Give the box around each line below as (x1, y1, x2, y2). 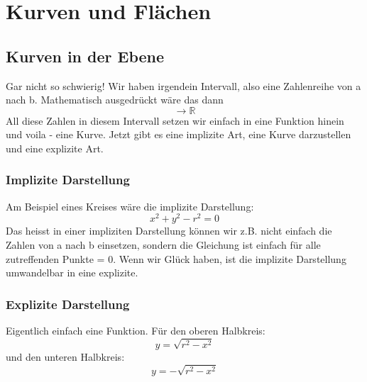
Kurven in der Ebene (6, 45, 165, 67)
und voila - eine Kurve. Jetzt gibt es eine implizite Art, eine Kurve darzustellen (6, 127, 351, 142)
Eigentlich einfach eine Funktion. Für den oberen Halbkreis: (6, 323, 265, 338)
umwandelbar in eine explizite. (6, 265, 138, 280)
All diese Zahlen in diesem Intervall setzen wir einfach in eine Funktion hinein (6, 113, 344, 128)
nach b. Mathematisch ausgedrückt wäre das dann (6, 92, 224, 107)
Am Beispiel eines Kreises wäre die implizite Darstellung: (6, 198, 254, 213)
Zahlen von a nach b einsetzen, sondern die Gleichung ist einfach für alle (6, 237, 321, 252)
